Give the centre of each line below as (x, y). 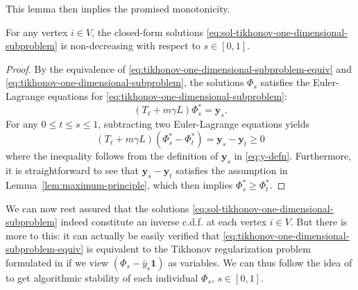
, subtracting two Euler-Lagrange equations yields (204, 123)
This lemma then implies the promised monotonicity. (118, 8)
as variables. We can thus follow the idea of (260, 263)
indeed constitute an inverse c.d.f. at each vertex (164, 222)
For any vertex (37, 32)
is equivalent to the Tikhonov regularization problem (198, 249)
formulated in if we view (57, 263)
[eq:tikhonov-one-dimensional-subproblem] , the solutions (125, 82)
